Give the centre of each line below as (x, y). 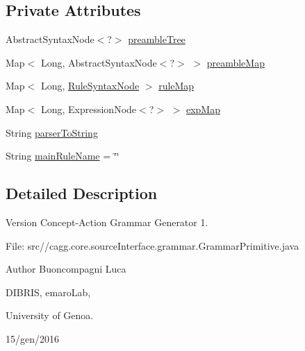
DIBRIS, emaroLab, (48, 292)
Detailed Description (82, 193)
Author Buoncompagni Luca (66, 269)
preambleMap (236, 62)
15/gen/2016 (32, 338)
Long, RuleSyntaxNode (90, 86)
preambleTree (157, 39)
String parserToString (52, 132)
